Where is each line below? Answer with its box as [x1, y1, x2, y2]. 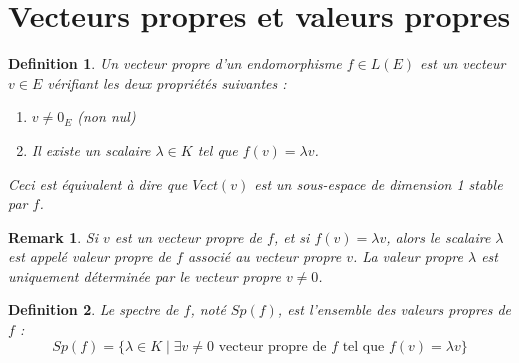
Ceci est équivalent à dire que [8, 173, 188, 194]
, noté [190, 299, 226, 320]
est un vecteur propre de [114, 226, 263, 247]
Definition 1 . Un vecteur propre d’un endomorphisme [8, 53, 342, 74]
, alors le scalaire [386, 226, 491, 247]
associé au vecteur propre [187, 246, 342, 267]
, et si [273, 226, 310, 247]
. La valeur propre [353, 246, 463, 267]
